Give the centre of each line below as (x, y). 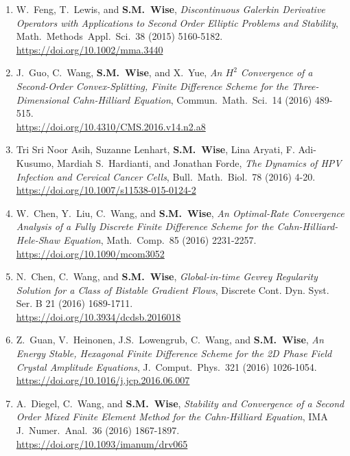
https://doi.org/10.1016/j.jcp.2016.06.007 (103, 380)
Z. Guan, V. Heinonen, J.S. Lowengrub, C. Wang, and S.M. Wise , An (170, 340)
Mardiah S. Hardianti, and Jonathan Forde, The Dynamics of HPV (199, 162)
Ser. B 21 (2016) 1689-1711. (74, 303)
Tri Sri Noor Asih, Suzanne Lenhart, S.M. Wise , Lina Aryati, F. (155, 149)
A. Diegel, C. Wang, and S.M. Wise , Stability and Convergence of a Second (180, 403)
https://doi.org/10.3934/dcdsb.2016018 (98, 316)
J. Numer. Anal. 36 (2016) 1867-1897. (98, 430)
